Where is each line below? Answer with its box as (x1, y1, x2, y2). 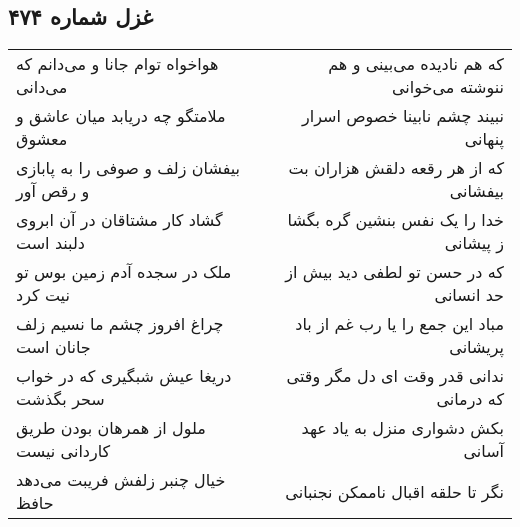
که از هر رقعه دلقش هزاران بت (288, 156, 504, 180)
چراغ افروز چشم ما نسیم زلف (16, 312, 224, 336)
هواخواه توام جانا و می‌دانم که (16, 52, 219, 76)
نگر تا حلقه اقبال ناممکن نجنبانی (285, 479, 504, 503)
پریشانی (449, 335, 504, 359)
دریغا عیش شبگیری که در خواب (16, 364, 232, 388)
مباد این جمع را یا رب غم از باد (295, 312, 504, 336)
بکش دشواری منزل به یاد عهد (301, 416, 504, 440)
